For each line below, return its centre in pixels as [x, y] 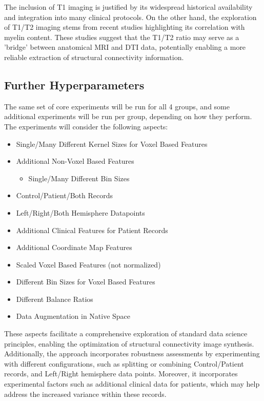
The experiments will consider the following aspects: [86, 126]
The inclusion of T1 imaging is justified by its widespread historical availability [128, 7]
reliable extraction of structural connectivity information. [94, 57]
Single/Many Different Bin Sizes [79, 178]
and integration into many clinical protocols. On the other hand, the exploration [130, 17]
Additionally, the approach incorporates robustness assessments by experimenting [132, 354]
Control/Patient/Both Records [64, 195]
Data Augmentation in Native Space [73, 316]
